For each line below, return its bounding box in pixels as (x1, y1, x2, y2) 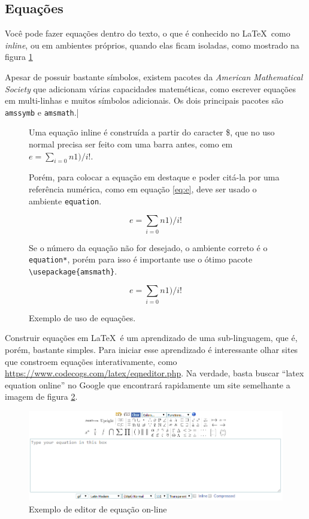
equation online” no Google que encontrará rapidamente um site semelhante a (5, 378, 290, 391)
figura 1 (5, 50, 33, 63)
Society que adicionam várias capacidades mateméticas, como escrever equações (5, 82, 296, 95)
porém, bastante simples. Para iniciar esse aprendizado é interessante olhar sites (5, 343, 298, 355)
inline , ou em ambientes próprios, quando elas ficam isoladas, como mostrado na (5, 38, 299, 51)
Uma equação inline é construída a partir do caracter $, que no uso (29, 126, 275, 138)
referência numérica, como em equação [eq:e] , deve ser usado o (29, 183, 257, 195)
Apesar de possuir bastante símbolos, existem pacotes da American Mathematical (5, 70, 303, 83)
